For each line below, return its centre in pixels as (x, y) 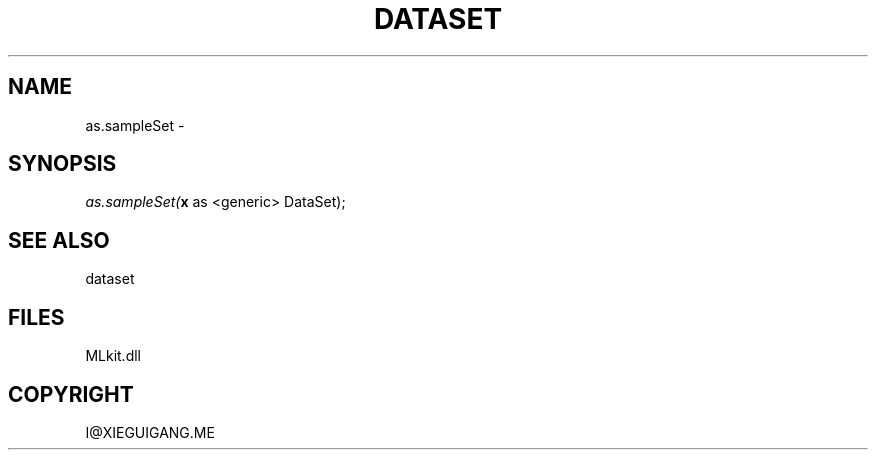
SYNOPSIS (62, 164)
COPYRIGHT (71, 394)
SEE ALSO (59, 240)
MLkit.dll (113, 356)
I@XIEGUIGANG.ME (150, 432)
